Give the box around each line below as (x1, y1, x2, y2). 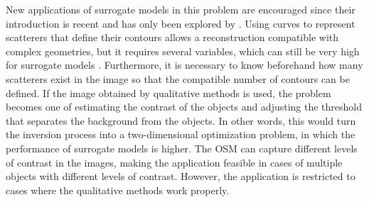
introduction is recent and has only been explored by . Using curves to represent (6, 16, 355, 30)
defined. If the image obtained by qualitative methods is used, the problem (6, 85, 331, 100)
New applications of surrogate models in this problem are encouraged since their (6, 2, 355, 16)
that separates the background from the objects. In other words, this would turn (6, 113, 356, 128)
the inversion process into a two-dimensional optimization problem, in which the (6, 127, 355, 142)
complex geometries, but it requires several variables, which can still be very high (6, 43, 360, 58)
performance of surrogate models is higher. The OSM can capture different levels (6, 140, 358, 155)
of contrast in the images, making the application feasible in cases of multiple (6, 155, 343, 169)
